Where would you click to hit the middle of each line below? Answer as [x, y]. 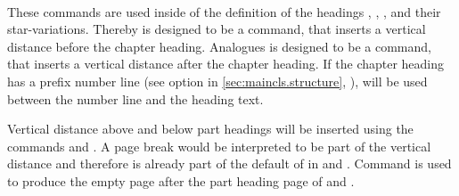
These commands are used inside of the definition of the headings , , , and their [224, 11]
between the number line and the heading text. [135, 98]
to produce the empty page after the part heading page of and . [181, 180]
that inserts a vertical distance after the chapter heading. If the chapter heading [226, 64]
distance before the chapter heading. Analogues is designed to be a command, [219, 46]
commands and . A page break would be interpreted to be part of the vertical [219, 146]
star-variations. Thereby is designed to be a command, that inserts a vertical [217, 29]
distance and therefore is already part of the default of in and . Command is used [229, 163]
